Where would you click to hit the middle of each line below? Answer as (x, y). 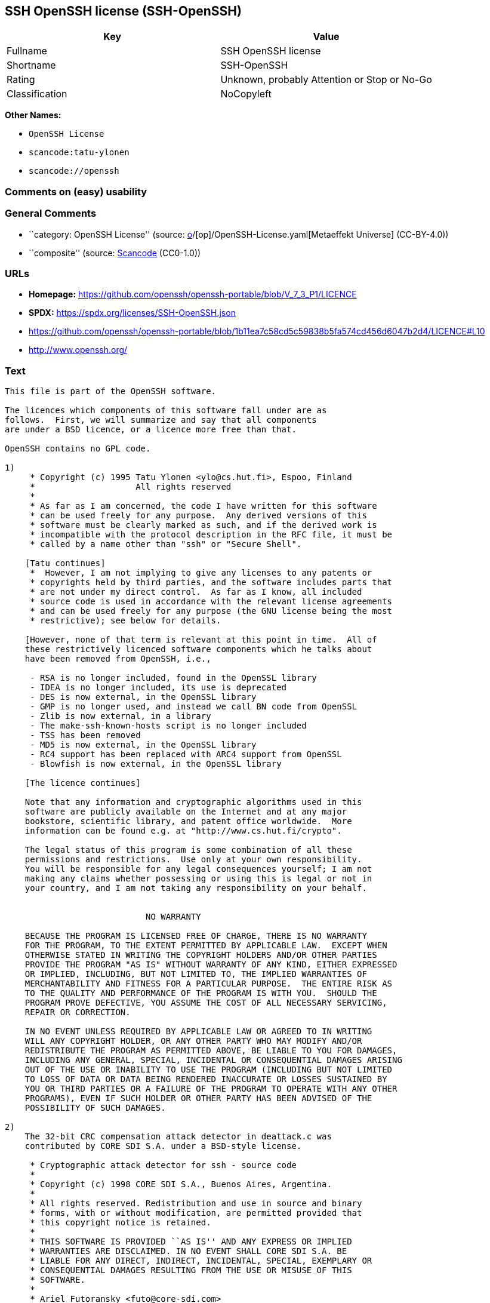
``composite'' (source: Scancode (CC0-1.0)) (115, 253)
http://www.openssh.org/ (78, 350)
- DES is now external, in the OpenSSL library (143, 697)
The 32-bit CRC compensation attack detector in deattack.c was (178, 1137)
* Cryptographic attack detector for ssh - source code (163, 1165)
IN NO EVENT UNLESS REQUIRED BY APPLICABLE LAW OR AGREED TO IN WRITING (198, 1032)
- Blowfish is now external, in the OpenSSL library (156, 764)
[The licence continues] (83, 783)
